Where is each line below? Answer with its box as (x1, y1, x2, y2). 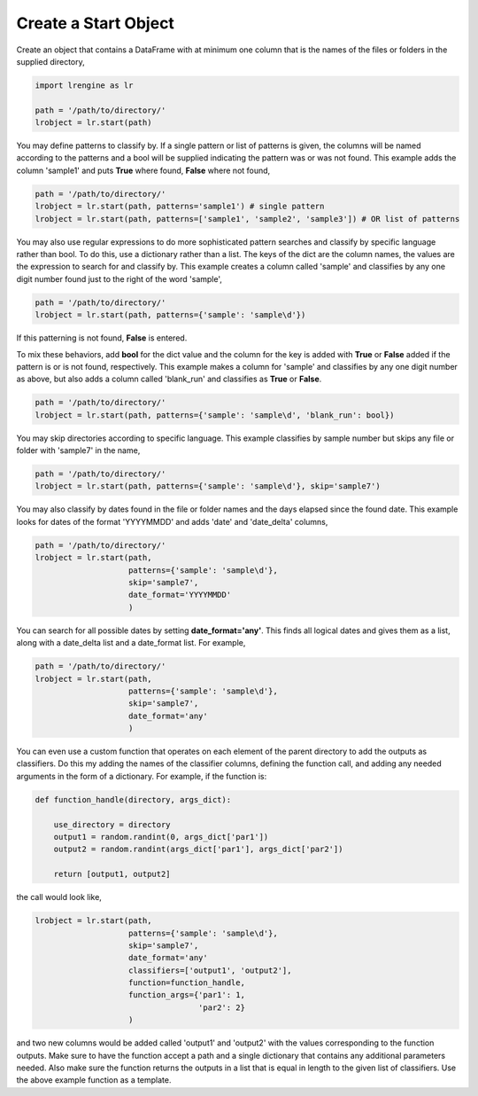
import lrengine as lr (35, 80, 134, 90)
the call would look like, (16, 892, 102, 903)
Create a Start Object (16, 13, 174, 33)
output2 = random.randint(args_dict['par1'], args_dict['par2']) (53, 844, 343, 855)
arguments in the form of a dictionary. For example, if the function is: (16, 771, 267, 781)
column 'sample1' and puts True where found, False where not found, (16, 165, 271, 176)
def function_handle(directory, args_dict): (35, 795, 232, 804)
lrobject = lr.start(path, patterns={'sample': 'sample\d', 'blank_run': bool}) (35, 410, 395, 420)
